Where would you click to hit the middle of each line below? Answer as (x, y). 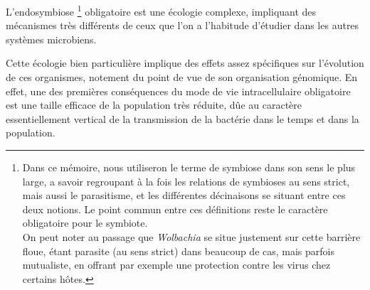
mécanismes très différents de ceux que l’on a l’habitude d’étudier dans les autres (183, 25)
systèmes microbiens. (51, 39)
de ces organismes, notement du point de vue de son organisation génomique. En (182, 77)
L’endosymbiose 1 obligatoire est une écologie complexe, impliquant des (161, 10)
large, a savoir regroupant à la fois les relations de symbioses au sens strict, (186, 181)
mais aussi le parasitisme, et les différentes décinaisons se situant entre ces (184, 195)
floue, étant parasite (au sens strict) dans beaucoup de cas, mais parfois (179, 251)
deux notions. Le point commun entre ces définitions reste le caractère (175, 209)
